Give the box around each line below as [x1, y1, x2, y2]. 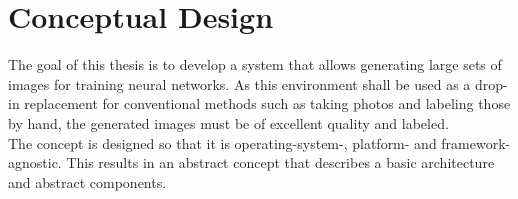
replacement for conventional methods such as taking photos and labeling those [24, 93, 511, 114]
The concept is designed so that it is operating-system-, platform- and [8, 132, 437, 153]
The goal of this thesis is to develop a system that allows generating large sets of [8, 54, 502, 75]
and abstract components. [8, 171, 167, 192]
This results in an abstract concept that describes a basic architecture [66, 152, 495, 173]
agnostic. [8, 152, 62, 173]
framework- [441, 132, 511, 153]
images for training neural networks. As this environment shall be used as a [8, 73, 471, 94]
